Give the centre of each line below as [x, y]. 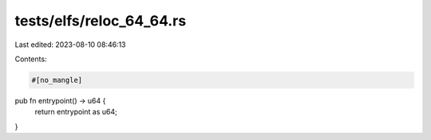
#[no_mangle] [57, 80]
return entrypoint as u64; [76, 112]
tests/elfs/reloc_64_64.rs [101, 21]
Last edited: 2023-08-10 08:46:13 [70, 45]
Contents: [31, 59]
